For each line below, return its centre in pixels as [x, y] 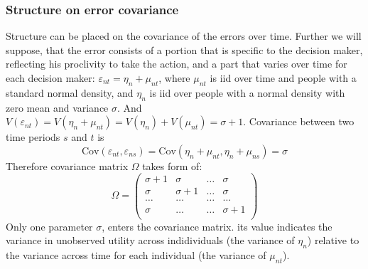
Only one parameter [49, 226]
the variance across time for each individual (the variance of [136, 254]
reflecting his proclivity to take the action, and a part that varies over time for [177, 64]
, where [174, 78]
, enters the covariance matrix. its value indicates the [217, 226]
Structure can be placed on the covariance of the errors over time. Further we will [184, 36]
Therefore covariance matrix [67, 165]
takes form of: [172, 165]
